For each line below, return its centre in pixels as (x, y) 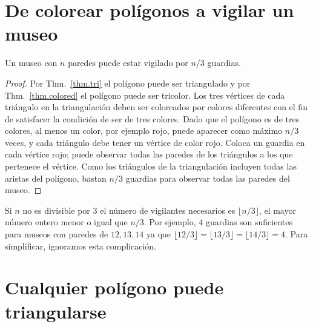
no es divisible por (56, 210)
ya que (159, 234)
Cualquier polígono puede (114, 287)
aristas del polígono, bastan (56, 178)
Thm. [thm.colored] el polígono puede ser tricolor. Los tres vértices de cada (145, 95)
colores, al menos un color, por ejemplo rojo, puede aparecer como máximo (144, 130)
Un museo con (31, 63)
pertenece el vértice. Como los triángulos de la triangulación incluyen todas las (151, 166)
